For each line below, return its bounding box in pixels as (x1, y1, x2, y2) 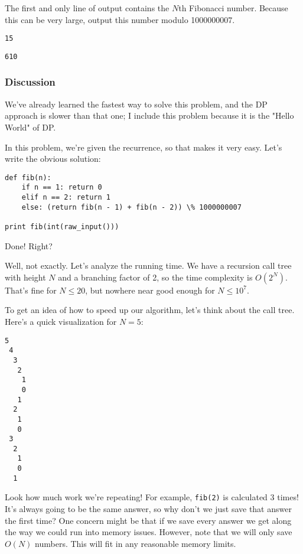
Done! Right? (5, 239, 53, 252)
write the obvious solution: (5, 152, 101, 165)
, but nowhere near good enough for (85, 283, 215, 296)
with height (5, 271, 46, 283)
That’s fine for (5, 283, 57, 296)
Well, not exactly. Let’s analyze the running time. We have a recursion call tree (5, 259, 292, 272)
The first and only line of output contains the (5, 2, 170, 14)
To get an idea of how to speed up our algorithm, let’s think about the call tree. (5, 304, 295, 316)
